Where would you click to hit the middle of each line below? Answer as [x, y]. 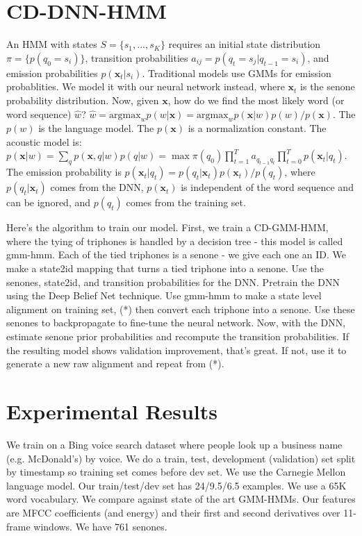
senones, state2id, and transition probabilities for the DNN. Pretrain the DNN [173, 282]
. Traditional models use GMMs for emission [237, 73]
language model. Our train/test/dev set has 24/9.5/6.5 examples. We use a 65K [176, 485]
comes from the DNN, [97, 187]
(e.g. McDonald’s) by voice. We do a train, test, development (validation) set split [181, 458]
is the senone [328, 86]
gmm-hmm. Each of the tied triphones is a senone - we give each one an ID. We [176, 254]
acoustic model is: [44, 141]
